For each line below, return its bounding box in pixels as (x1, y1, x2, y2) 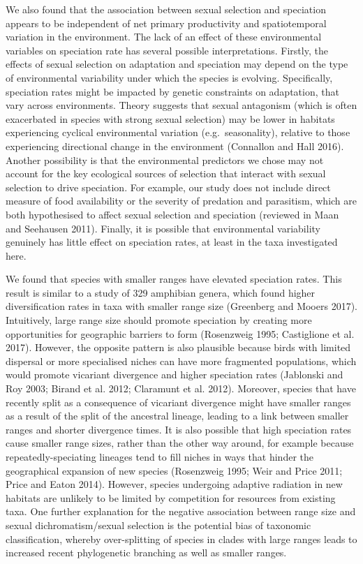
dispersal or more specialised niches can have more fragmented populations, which (6, 353, 357, 368)
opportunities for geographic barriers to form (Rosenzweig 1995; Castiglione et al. (6, 326, 355, 341)
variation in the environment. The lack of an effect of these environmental (6, 29, 322, 44)
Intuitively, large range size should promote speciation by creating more (6, 313, 312, 327)
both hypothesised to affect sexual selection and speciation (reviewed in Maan (6, 207, 339, 221)
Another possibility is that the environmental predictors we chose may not (6, 152, 324, 167)
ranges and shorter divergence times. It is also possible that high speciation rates (6, 422, 352, 436)
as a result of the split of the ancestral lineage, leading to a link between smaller (6, 408, 349, 423)
